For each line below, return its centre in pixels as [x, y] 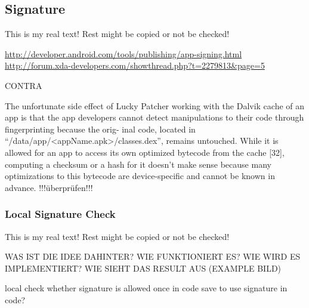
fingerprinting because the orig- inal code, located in [100, 129]
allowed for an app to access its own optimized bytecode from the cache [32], [145, 152]
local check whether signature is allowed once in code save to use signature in [146, 288]
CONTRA [24, 85]
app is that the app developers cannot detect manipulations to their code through [154, 117]
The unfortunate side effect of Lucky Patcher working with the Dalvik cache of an [155, 105]
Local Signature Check [60, 214]
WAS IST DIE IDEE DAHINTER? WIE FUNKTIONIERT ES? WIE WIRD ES [153, 256]
